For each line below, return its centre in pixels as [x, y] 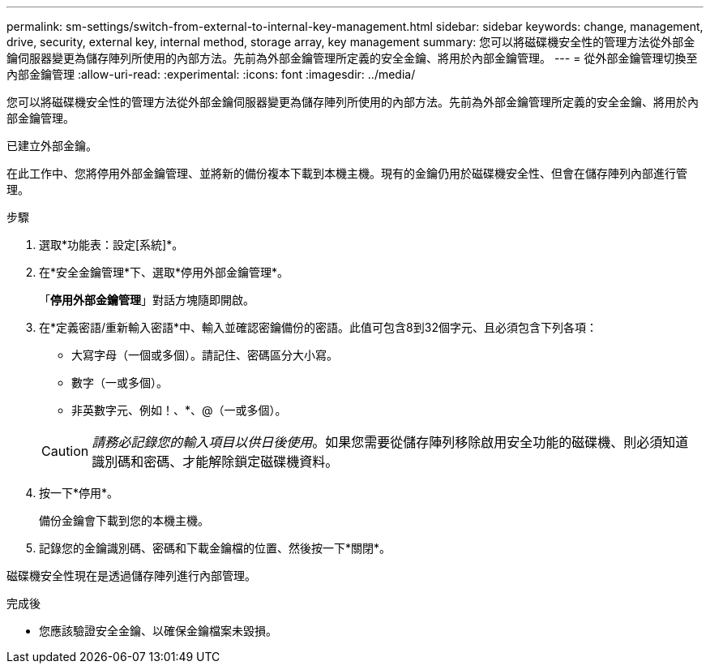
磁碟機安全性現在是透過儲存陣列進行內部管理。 [131, 576]
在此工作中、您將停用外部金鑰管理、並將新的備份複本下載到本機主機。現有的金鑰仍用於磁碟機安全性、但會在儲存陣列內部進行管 [347, 173]
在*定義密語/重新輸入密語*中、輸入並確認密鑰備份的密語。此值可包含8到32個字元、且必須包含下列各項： [318, 327]
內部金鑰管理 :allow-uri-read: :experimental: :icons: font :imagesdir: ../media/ [211, 74]
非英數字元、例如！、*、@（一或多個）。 [179, 410]
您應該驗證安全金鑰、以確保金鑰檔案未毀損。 [158, 631]
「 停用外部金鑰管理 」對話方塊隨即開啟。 [147, 300]
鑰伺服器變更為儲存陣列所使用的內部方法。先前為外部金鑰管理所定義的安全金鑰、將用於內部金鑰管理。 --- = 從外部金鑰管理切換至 [352, 58]
